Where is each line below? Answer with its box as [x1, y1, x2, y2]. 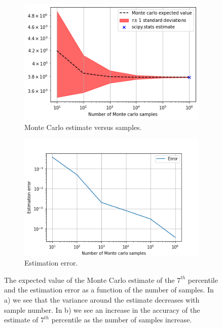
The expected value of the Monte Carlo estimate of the [4, 274, 175, 285]
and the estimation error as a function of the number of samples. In [4, 284, 214, 295]
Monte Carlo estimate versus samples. [24, 121, 142, 132]
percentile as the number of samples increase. [51, 314, 192, 325]
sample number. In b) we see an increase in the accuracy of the [4, 304, 200, 315]
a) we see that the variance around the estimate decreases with [4, 294, 200, 305]
